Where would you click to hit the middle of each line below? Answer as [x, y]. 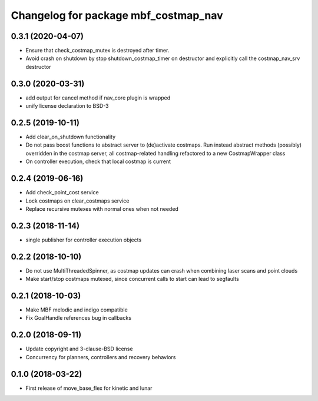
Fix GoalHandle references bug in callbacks [79, 318]
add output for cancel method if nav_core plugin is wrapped [98, 98]
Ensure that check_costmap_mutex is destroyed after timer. [97, 51]
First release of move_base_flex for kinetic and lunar [89, 388]
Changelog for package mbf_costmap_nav [117, 15]
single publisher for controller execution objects [84, 240]
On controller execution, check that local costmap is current [98, 161]
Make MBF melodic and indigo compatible [77, 310]
